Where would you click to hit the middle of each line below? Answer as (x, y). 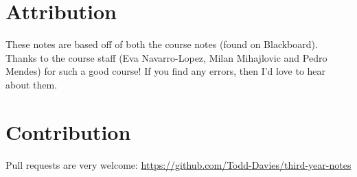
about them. (32, 84)
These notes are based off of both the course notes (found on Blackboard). (162, 44)
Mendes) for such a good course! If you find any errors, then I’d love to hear (166, 71)
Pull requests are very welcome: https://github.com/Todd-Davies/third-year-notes (178, 164)
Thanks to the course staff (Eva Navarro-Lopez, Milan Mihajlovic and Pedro (166, 57)
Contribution (68, 131)
